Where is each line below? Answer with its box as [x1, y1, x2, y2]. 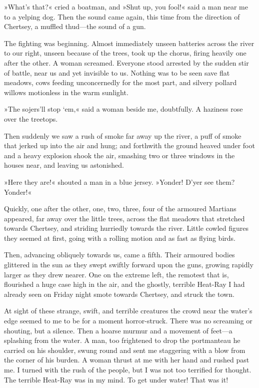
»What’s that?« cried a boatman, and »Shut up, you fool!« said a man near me [4, 2, 248, 12]
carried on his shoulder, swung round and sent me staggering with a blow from [4, 344, 245, 355]
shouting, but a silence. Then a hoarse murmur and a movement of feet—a [4, 325, 232, 335]
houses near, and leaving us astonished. [4, 160, 124, 170]
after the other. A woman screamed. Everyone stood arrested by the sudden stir [4, 57, 249, 68]
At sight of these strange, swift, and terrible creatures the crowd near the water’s [4, 305, 252, 316]
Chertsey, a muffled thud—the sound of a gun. [4, 21, 146, 32]
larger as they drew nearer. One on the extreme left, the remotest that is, [4, 269, 229, 279]
